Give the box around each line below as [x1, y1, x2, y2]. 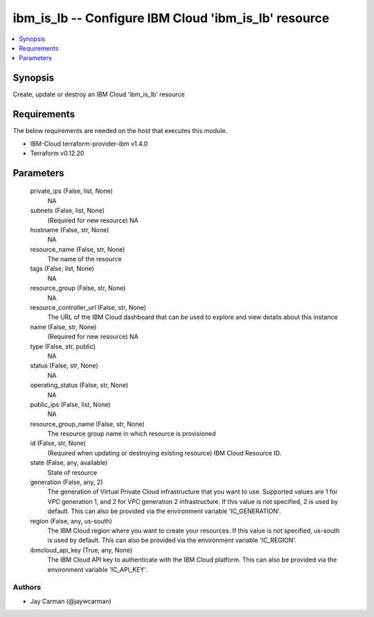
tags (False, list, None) [30, 264, 95, 273]
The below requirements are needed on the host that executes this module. [12, 127, 228, 135]
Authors [12, 582, 42, 592]
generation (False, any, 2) [30, 478, 103, 487]
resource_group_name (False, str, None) [30, 419, 145, 428]
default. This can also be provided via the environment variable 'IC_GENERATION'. [47, 507, 281, 516]
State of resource [47, 468, 98, 476]
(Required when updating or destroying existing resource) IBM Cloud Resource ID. [47, 449, 282, 457]
